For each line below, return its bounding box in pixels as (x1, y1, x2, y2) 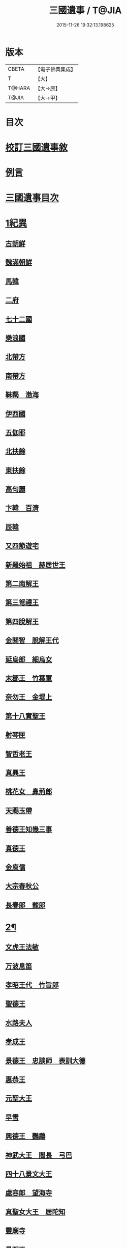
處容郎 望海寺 (5, 1188, 52, 1197)
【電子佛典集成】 (35, 66, 76, 73)
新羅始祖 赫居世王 (5, 561, 66, 569)
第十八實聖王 (5, 711, 46, 720)
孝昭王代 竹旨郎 (5, 981, 59, 989)
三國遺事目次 (5, 192, 59, 204)
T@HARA (8, 85, 30, 92)
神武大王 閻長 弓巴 (5, 1151, 72, 1159)
